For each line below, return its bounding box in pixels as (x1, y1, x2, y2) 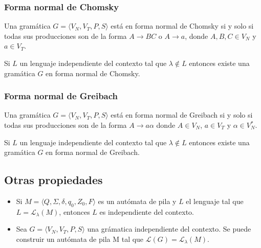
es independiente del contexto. (99, 206, 194, 217)
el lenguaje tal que (186, 195, 244, 206)
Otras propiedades (4, 172, 103, 188)
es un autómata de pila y (98, 195, 177, 206)
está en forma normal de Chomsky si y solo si (111, 20, 254, 31)
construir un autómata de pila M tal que (16, 233, 144, 244)
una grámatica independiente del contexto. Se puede (87, 223, 251, 234)
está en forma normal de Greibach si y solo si (111, 109, 253, 120)
